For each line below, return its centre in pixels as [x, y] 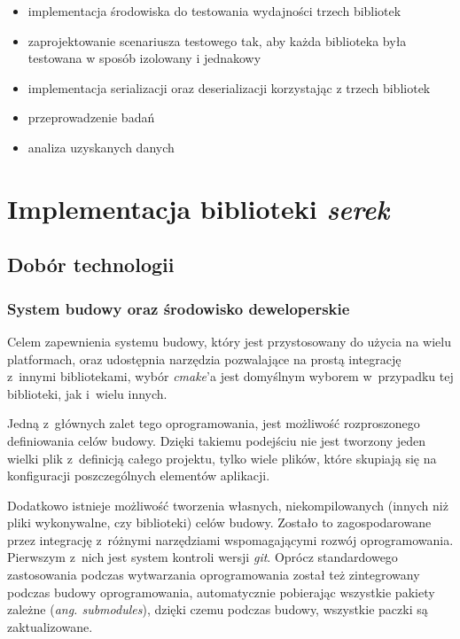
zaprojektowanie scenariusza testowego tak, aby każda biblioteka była [217, 40]
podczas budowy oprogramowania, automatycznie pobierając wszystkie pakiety [221, 592]
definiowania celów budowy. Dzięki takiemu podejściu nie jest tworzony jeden [217, 440]
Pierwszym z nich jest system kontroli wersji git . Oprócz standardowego [203, 557]
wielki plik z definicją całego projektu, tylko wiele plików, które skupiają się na [222, 458]
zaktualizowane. [50, 626]
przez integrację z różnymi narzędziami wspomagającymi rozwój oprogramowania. [230, 539]
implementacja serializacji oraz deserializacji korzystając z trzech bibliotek [229, 87]
